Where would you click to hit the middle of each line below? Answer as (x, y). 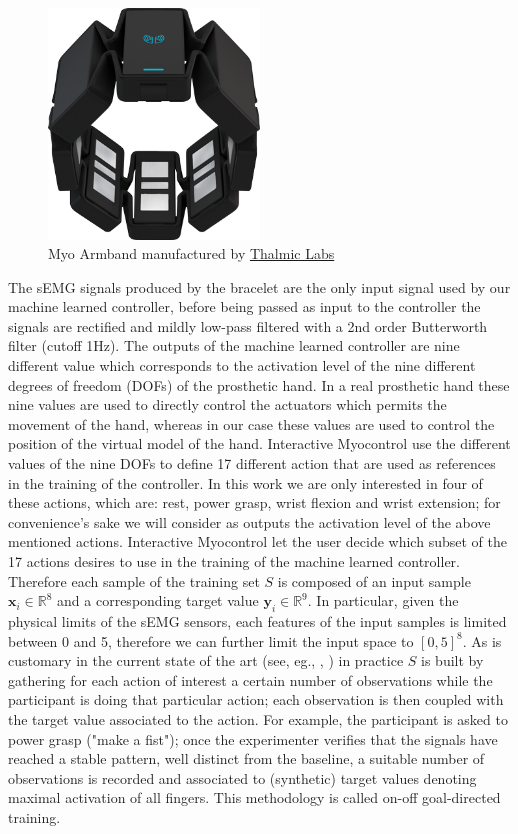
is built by (452, 660)
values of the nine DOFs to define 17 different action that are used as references (252, 463)
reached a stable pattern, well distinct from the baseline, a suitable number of (246, 758)
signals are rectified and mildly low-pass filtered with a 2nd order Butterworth (248, 325)
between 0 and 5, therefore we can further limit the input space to (211, 640)
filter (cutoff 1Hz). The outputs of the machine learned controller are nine (234, 345)
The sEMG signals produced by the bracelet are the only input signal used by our (259, 286)
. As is (482, 640)
